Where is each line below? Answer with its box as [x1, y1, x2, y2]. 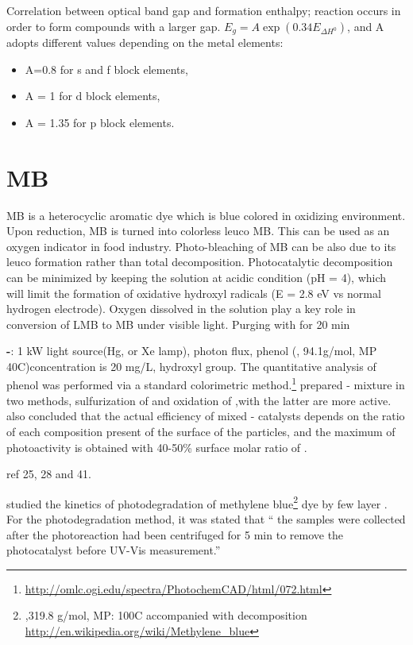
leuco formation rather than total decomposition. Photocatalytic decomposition [6, 253, 393, 270]
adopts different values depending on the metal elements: [6, 34, 284, 51]
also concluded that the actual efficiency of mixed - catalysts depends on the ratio [6, 407, 405, 424]
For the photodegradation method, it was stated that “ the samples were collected [6, 510, 406, 527]
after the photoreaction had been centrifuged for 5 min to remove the [6, 526, 344, 543]
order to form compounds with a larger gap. [6, 17, 221, 34]
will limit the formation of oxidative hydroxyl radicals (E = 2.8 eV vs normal [6, 284, 381, 301]
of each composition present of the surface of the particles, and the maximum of [6, 423, 396, 439]
